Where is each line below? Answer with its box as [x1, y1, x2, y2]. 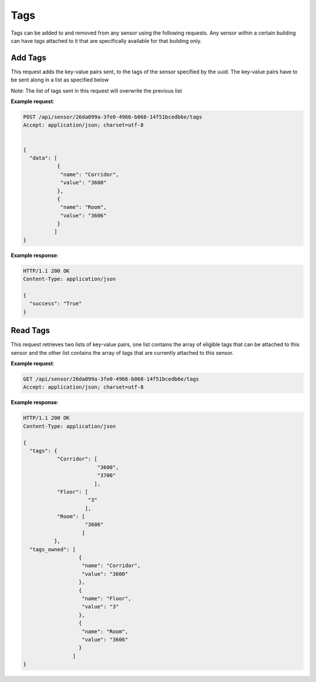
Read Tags [11, 325, 50, 335]
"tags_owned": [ [29, 546, 76, 552]
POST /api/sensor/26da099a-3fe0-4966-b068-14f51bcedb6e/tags [23, 114, 202, 120]
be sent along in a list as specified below [11, 76, 109, 83]
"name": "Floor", [81, 595, 132, 602]
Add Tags [11, 53, 47, 63]
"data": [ [29, 154, 58, 161]
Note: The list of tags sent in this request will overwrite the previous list [11, 87, 183, 94]
